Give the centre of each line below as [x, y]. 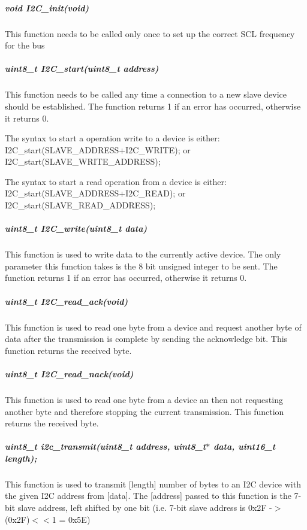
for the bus [25, 45]
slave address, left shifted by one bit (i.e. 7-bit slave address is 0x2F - [145, 508]
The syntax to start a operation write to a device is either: [112, 138]
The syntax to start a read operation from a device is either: [116, 181]
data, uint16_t [244, 446]
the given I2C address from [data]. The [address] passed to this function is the [148, 496]
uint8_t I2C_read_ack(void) [67, 301]
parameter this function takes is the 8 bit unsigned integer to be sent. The [141, 266]
